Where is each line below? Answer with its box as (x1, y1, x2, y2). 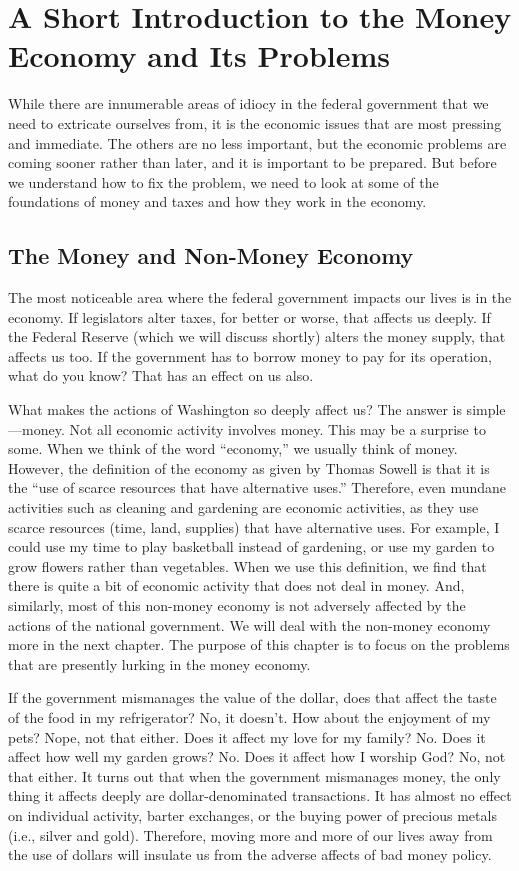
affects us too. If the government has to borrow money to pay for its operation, (8, 345, 492, 366)
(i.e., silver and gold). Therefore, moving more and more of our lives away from (8, 824, 493, 845)
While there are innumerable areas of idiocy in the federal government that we (8, 93, 489, 114)
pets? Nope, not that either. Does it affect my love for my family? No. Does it (8, 726, 486, 747)
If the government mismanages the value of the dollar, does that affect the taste (8, 687, 497, 708)
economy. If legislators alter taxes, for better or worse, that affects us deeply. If (8, 306, 491, 327)
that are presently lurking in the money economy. (8, 653, 311, 674)
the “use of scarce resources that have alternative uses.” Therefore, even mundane (8, 477, 507, 498)
